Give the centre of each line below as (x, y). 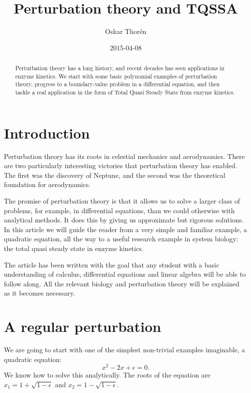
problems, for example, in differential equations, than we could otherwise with (119, 210)
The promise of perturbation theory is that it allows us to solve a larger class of (122, 201)
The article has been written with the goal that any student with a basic (112, 264)
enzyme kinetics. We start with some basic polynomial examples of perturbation (116, 76)
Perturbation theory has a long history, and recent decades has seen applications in (120, 68)
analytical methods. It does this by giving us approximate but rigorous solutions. (124, 220)
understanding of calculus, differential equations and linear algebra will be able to (125, 274)
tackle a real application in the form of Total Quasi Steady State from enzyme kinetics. (125, 92)
